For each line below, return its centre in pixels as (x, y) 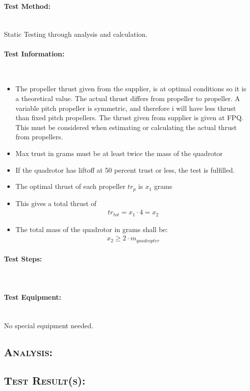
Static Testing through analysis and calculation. (76, 34)
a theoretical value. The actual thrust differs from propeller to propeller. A (128, 98)
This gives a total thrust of (56, 203)
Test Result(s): (45, 380)
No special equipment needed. (49, 325)
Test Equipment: (33, 297)
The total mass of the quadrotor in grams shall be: (92, 229)
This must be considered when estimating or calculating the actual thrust (126, 127)
